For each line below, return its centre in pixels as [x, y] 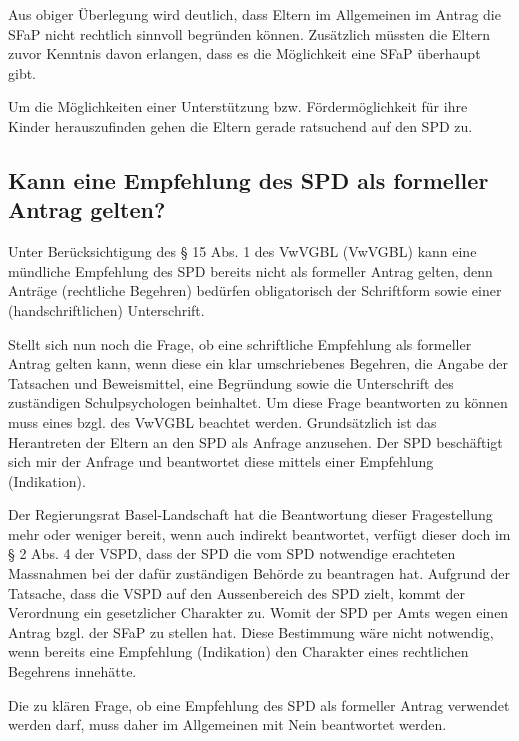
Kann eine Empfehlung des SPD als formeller [248, 179]
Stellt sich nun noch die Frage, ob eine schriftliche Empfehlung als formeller [240, 343]
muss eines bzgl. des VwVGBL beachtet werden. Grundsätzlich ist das [222, 421]
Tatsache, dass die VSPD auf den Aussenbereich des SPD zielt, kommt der [237, 592]
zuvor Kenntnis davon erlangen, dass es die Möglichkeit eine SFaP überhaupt [244, 53]
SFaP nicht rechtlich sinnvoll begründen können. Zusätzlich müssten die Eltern [249, 33]
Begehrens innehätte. [72, 671]
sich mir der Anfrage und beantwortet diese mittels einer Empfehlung [221, 461]
